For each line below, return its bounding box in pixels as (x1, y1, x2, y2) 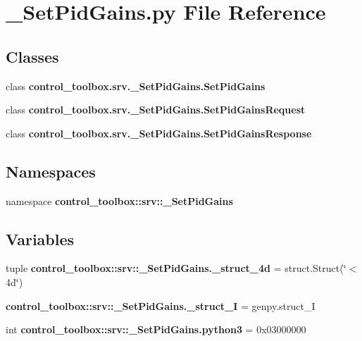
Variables (6, 228, 75, 249)
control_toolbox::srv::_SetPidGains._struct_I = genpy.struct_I (6, 298, 316, 313)
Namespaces (6, 160, 96, 182)
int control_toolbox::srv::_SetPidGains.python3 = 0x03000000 (6, 322, 306, 337)
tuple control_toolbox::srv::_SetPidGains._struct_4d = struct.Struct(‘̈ (6, 261, 347, 275)
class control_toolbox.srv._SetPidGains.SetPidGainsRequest (6, 102, 306, 117)
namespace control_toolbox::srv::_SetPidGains (6, 193, 233, 208)
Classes (6, 45, 59, 67)
